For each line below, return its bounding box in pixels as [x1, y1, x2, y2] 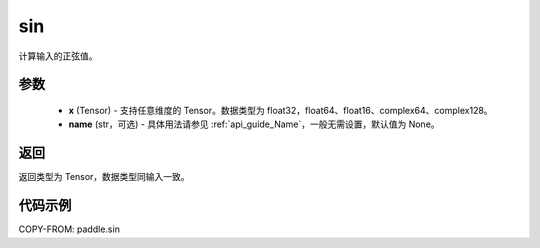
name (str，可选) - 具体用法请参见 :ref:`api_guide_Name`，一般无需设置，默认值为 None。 [68, 118, 440, 130]
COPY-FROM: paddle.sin [18, 223, 120, 235]
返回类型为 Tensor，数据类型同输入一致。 [18, 171, 190, 183]
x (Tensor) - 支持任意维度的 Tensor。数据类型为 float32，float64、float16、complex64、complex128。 [68, 104, 494, 116]
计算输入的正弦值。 [18, 50, 98, 62]
